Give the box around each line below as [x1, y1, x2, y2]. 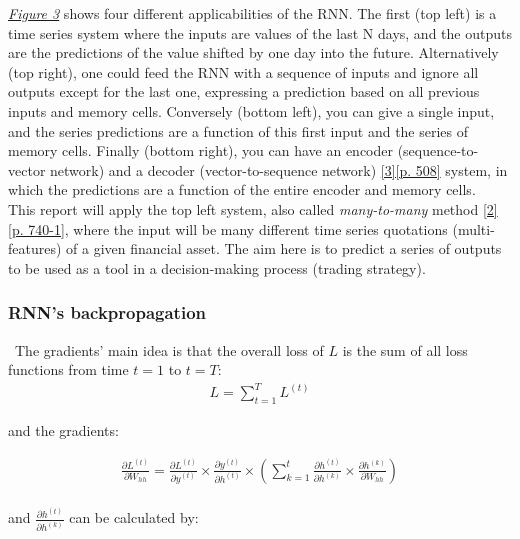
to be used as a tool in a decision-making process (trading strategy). [8, 257, 426, 278]
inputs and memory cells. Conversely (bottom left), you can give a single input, [8, 100, 495, 121]
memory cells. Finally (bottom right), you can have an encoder [8, 140, 393, 161]
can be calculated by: [69, 507, 199, 528]
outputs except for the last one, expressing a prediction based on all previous [8, 81, 480, 102]
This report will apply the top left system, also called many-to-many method [8, 198, 479, 219]
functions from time [8, 359, 129, 380]
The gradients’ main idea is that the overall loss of [14, 339, 324, 360]
